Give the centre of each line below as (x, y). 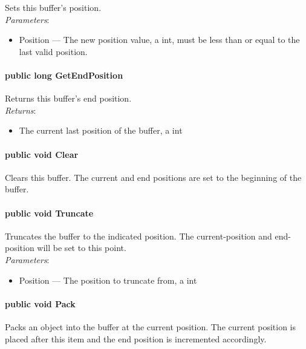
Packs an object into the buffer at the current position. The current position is (150, 326)
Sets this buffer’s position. (53, 7)
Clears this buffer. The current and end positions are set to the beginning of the (153, 177)
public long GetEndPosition (64, 75)
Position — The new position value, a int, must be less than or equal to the (159, 40)
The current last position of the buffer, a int (101, 130)
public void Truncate (49, 213)
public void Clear (42, 154)
